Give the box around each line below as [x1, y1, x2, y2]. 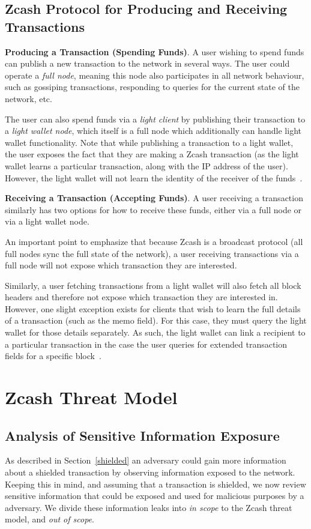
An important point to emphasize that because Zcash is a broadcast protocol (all [5, 235, 303, 247]
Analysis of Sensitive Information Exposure [5, 426, 280, 444]
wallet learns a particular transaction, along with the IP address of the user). [5, 159, 288, 172]
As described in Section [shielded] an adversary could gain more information [5, 454, 286, 467]
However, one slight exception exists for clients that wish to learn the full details [5, 302, 301, 315]
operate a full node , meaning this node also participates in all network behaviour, [5, 68, 304, 81]
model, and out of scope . [5, 513, 94, 525]
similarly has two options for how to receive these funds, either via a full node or [5, 203, 302, 216]
